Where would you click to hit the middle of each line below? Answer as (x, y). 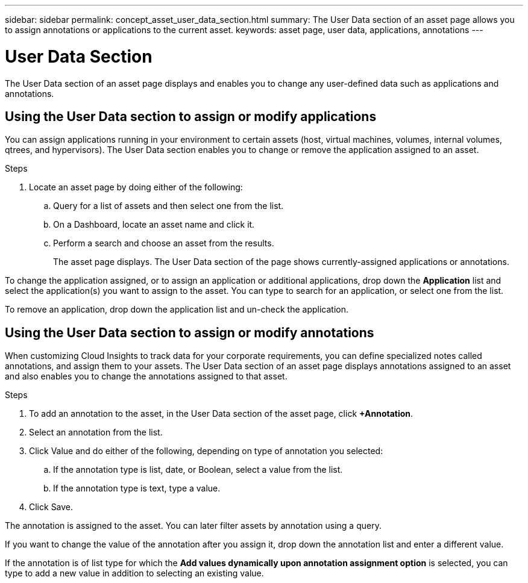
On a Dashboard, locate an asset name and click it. (154, 225)
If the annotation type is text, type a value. (137, 488)
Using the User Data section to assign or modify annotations (190, 332)
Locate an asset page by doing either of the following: (136, 187)
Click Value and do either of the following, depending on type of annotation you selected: (206, 451)
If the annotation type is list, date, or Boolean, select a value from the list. (198, 470)
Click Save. (51, 507)
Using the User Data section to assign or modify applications (191, 116)
